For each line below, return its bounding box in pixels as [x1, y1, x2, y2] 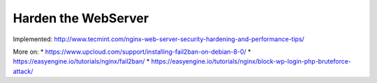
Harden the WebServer [13, 10, 149, 26]
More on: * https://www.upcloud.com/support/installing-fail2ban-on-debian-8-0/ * [13, 47, 251, 56]
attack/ [13, 67, 34, 75]
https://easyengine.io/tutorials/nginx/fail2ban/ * [13, 57, 150, 66]
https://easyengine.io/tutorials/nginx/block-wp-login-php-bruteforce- [151, 57, 352, 66]
